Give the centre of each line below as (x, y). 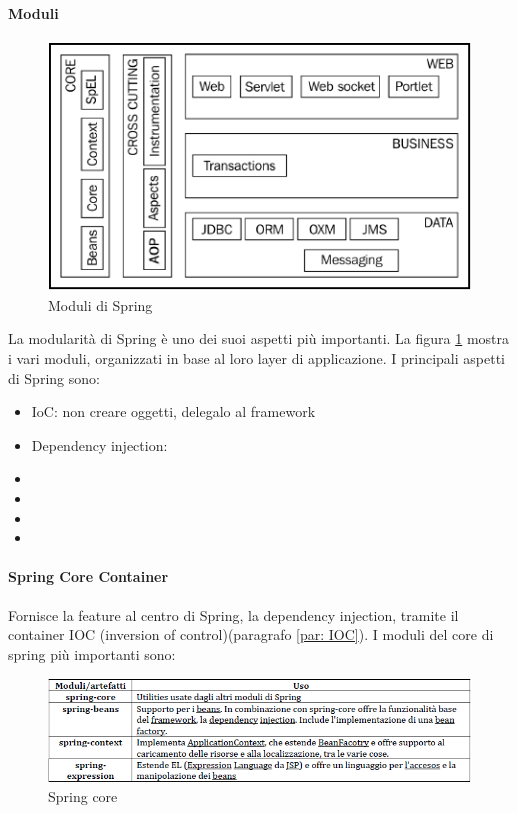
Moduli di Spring (100, 304)
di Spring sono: (54, 377)
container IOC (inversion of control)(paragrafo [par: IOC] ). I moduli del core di (251, 634)
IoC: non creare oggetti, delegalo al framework (173, 411)
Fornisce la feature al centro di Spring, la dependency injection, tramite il (233, 614)
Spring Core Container (88, 576)
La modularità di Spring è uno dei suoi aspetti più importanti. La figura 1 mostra (258, 338)
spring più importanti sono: (92, 653)
